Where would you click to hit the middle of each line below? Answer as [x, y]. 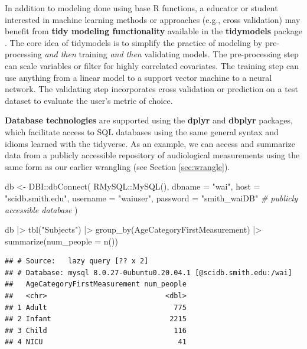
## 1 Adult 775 [96, 307]
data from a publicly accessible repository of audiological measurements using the [152, 155]
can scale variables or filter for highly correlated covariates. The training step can [152, 65]
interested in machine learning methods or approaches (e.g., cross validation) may [153, 19]
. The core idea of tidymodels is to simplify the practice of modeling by [134, 42]
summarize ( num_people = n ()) [61, 241]
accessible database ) [41, 209]
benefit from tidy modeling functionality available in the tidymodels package [153, 31]
